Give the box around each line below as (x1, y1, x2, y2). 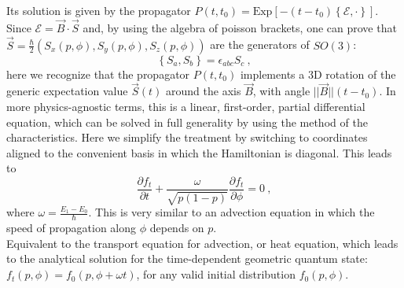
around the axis (166, 83, 241, 99)
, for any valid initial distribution (136, 266, 296, 282)
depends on (149, 220, 204, 236)
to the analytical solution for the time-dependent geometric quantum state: (6, 250, 368, 267)
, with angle (252, 83, 310, 99)
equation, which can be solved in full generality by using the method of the (6, 113, 368, 130)
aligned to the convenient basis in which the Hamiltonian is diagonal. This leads (6, 144, 392, 161)
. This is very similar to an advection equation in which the (88, 204, 375, 220)
